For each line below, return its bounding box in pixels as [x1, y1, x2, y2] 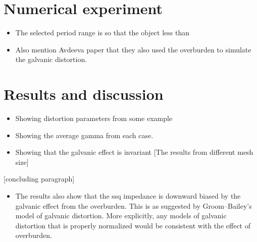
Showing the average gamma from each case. [15, 130, 153, 140]
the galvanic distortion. [15, 54, 87, 65]
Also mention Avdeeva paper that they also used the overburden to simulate [15, 44, 251, 54]
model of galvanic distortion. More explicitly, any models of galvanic [15, 210, 227, 221]
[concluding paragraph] [4, 173, 75, 184]
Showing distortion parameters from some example [15, 113, 173, 124]
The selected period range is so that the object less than [15, 27, 189, 38]
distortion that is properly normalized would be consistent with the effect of [15, 220, 250, 230]
